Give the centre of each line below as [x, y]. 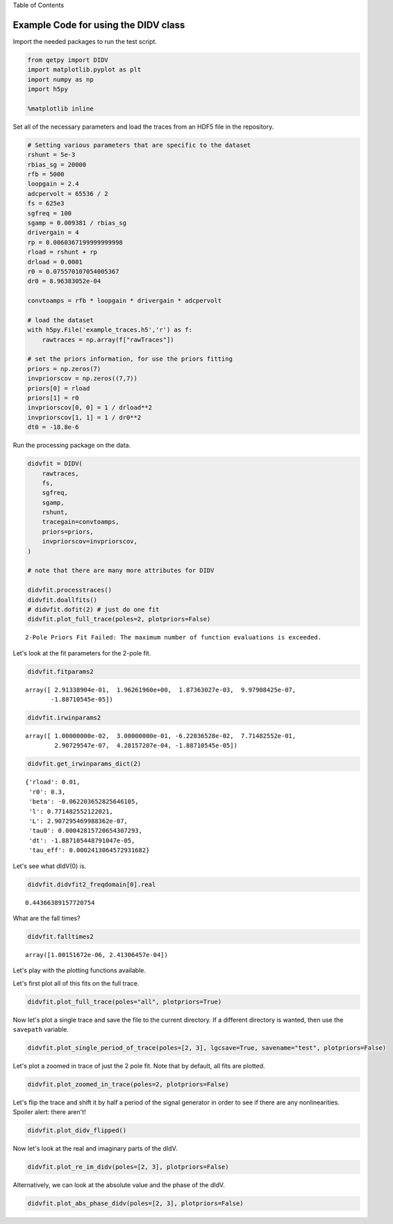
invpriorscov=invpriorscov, [90, 541]
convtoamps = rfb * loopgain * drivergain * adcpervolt [125, 301]
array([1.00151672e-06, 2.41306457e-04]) [97, 955]
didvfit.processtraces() [70, 590]
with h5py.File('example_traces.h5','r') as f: [110, 330]
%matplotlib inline [60, 108]
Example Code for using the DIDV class [99, 25]
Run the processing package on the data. [72, 446]
